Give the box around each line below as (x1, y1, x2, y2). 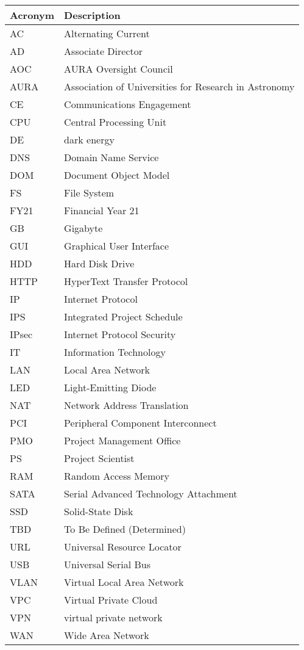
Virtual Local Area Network (64, 575, 184, 589)
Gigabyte (64, 221, 103, 235)
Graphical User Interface (64, 239, 169, 253)
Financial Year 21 (64, 203, 140, 217)
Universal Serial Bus (64, 557, 150, 571)
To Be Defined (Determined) (64, 522, 186, 536)
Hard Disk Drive (64, 256, 135, 270)
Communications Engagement (64, 97, 191, 111)
